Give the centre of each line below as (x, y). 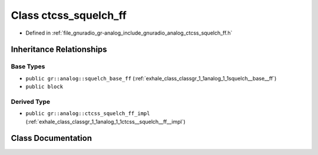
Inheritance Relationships (59, 50)
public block (44, 87)
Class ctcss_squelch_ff (69, 15)
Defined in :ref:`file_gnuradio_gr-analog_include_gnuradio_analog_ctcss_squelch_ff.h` (129, 33)
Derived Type (30, 102)
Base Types (28, 66)
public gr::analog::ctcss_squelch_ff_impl (88, 114)
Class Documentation (52, 138)
